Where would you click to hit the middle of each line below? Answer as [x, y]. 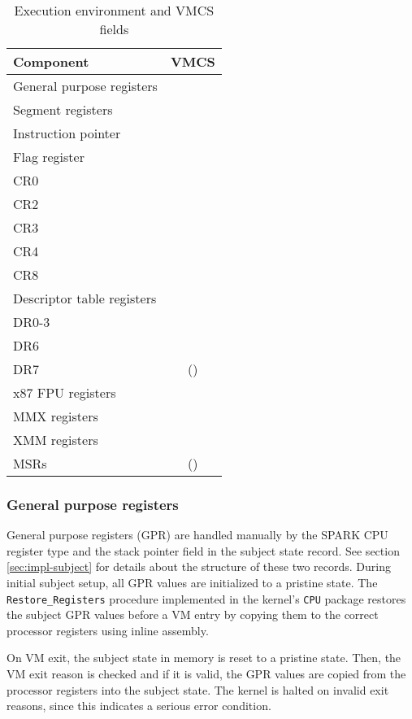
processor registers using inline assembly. [108, 630]
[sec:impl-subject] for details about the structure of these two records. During [199, 566]
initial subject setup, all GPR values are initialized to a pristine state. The [192, 582]
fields [114, 29]
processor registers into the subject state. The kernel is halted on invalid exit [198, 689]
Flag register [49, 157]
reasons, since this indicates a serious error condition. [139, 706]
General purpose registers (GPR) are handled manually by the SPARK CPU [197, 535]
